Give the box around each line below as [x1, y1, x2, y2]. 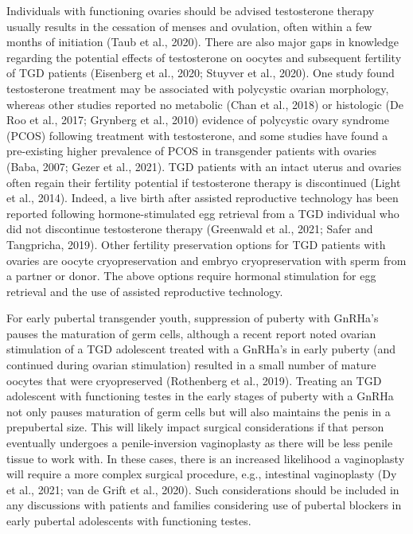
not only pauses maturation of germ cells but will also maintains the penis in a [6, 403, 391, 419]
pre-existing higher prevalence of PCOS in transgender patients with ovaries [6, 142, 377, 159]
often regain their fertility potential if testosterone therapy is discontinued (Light [6, 173, 401, 190]
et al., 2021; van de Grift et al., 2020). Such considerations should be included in [6, 481, 399, 497]
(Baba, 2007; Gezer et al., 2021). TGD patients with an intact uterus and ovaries [6, 158, 402, 174]
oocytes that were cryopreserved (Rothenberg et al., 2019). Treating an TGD [6, 372, 382, 388]
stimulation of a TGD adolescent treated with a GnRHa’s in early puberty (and [6, 341, 396, 357]
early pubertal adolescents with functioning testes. [6, 513, 251, 528]
